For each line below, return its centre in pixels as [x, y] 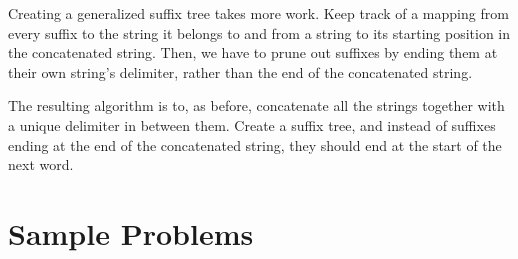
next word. [41, 164]
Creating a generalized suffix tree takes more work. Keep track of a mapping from [258, 13]
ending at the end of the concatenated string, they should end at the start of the [255, 144]
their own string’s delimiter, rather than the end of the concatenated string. [240, 71]
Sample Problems [131, 232]
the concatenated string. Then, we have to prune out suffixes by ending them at [253, 52]
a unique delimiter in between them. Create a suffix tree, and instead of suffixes [252, 124]
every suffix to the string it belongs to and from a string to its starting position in [259, 32]
